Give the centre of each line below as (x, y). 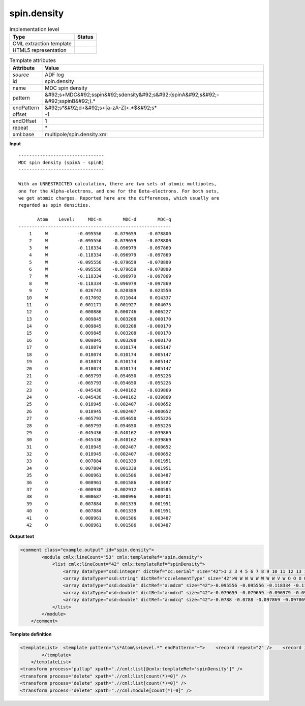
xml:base (23, 135)
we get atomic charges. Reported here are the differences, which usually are (119, 198)
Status (85, 37)
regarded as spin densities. (55, 205)
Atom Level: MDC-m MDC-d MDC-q (104, 219)
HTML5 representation (40, 50)
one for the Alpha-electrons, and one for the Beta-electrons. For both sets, (119, 191)
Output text (22, 536)
